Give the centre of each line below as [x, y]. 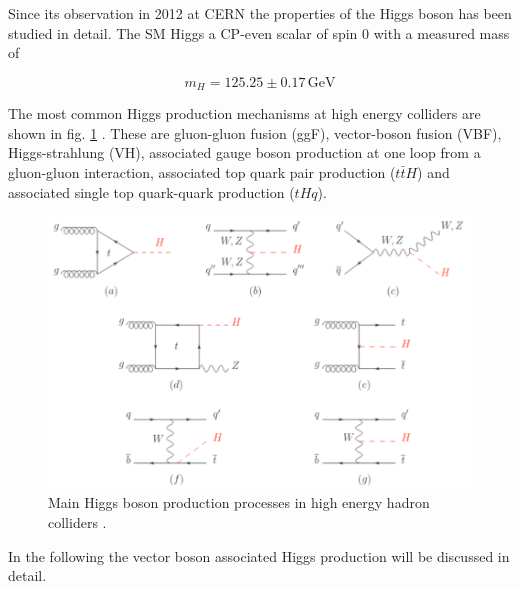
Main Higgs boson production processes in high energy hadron [239, 502]
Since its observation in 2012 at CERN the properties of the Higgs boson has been [260, 13]
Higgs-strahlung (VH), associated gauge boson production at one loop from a [244, 152]
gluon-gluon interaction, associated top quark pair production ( [202, 172]
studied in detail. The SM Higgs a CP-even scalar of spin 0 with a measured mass [259, 32]
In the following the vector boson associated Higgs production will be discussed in [259, 555]
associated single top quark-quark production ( [151, 191]
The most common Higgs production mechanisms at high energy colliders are [244, 113]
